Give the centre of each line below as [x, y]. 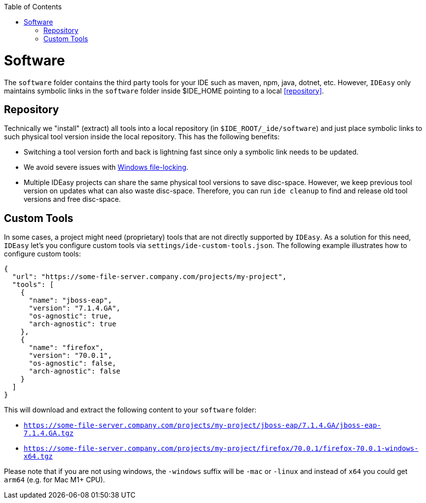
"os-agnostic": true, [71, 316]
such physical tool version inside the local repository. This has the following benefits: [142, 137]
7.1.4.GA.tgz [49, 433]
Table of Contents [33, 7]
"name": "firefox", [66, 348]
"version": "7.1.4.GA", [75, 308]
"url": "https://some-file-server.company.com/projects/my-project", [149, 277]
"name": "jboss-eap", [71, 300]
